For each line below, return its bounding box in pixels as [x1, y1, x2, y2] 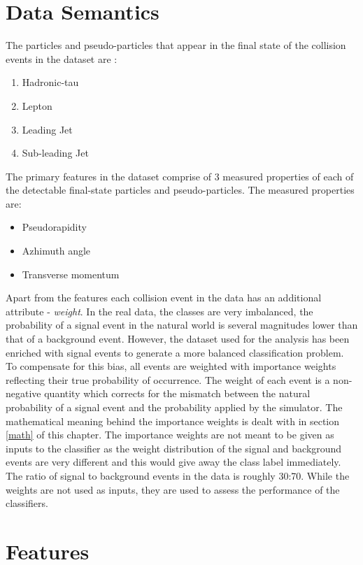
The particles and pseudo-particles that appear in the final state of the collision [6, 38, 346, 52]
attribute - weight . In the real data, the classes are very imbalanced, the [6, 303, 313, 318]
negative [6, 386, 41, 401]
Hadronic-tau [22, 75, 79, 90]
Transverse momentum [22, 266, 120, 281]
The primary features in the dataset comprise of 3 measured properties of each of [6, 169, 354, 183]
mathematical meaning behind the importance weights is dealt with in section [6, 413, 340, 428]
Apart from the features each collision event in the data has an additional [6, 290, 322, 305]
